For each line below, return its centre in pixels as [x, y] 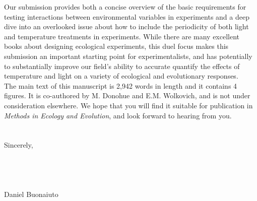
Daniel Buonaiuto [31, 194]
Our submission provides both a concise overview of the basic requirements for [125, 7]
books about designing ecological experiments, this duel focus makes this [116, 46]
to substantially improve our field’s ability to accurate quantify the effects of [122, 66]
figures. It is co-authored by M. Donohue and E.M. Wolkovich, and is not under [127, 95]
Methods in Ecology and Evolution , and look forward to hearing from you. [118, 115]
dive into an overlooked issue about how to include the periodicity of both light [126, 26]
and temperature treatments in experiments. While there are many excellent [122, 36]
